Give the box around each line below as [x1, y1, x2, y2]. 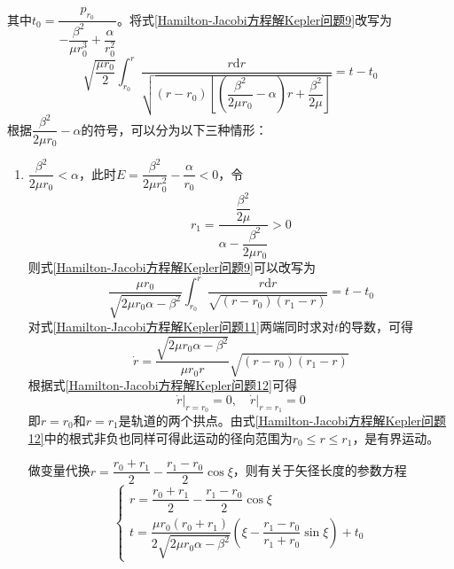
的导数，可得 [339, 317, 414, 336]
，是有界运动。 [352, 428, 440, 447]
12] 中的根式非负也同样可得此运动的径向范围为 [27, 428, 293, 447]
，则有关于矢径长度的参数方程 [232, 461, 407, 479]
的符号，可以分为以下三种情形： [81, 120, 268, 138]
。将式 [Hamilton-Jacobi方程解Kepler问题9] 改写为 [116, 10, 393, 28]
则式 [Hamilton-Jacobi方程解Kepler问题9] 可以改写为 [27, 258, 316, 277]
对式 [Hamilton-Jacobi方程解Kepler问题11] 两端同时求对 [27, 317, 334, 336]
